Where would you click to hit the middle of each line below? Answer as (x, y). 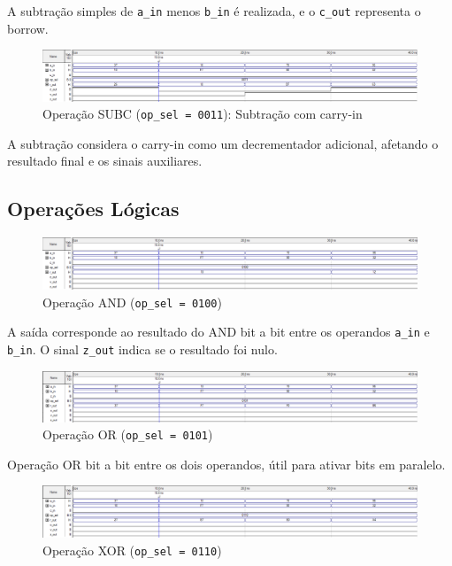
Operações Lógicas (93, 209)
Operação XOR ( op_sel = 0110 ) (132, 550)
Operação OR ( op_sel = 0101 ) (128, 434)
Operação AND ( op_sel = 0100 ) (132, 302)
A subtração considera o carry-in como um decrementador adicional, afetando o (223, 143)
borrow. (28, 28)
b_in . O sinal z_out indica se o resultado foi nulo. (142, 349)
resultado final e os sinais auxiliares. (105, 161)
